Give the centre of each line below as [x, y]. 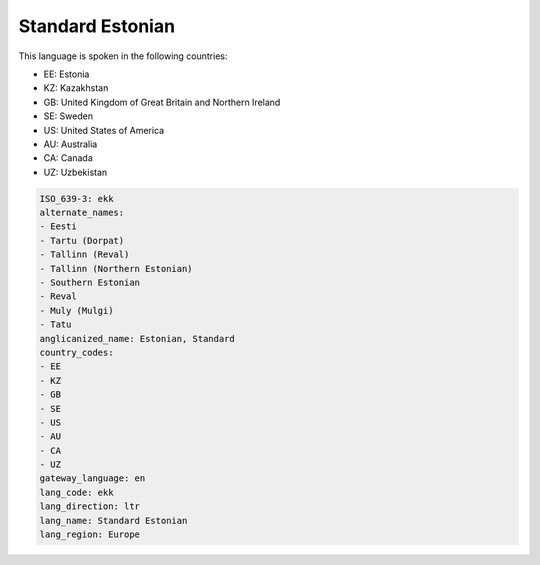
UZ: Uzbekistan [75, 172]
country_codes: [76, 352]
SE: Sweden [68, 116]
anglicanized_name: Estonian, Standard [137, 338]
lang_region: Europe [89, 534]
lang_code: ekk [76, 492]
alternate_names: [82, 213]
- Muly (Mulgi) [76, 310]
